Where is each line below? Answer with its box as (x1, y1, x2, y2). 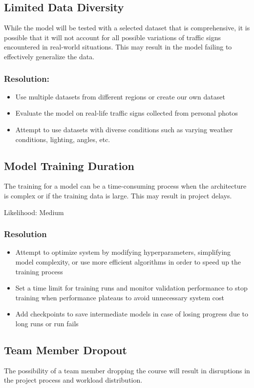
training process (15, 266, 63, 276)
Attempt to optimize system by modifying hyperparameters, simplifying (15, 247, 231, 257)
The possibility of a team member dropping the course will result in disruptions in (4, 365, 250, 375)
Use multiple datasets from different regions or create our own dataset (15, 91, 225, 101)
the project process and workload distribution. (4, 375, 143, 385)
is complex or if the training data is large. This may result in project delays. (4, 190, 232, 200)
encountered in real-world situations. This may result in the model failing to (4, 42, 232, 52)
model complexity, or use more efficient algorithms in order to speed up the (15, 256, 241, 267)
